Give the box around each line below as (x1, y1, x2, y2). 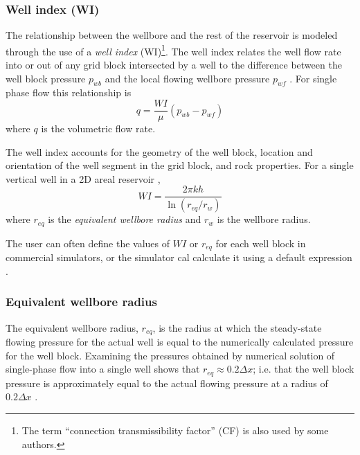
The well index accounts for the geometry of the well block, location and (6, 144, 313, 159)
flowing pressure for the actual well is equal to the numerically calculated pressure (6, 334, 354, 349)
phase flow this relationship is (6, 85, 132, 100)
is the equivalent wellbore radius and (48, 212, 201, 226)
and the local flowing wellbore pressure (105, 71, 270, 85)
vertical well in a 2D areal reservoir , (6, 171, 161, 186)
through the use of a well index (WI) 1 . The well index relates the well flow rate (6, 42, 341, 58)
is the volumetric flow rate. (41, 121, 156, 136)
